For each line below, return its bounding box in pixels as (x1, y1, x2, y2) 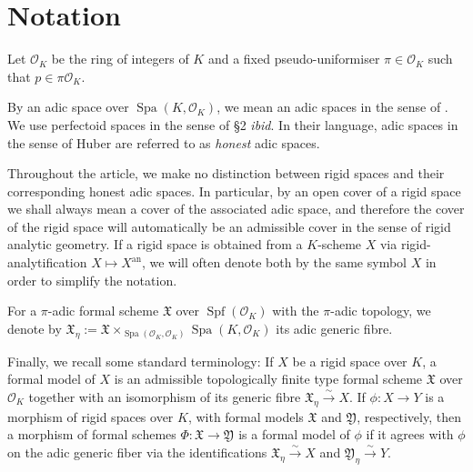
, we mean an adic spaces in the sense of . (216, 97, 448, 116)
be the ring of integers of (51, 49, 189, 68)
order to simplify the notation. (7, 270, 177, 289)
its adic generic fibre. (276, 318, 393, 337)
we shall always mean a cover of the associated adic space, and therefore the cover (7, 199, 465, 218)
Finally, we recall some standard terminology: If (7, 351, 274, 370)
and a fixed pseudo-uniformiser (207, 49, 380, 68)
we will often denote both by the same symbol (149, 253, 407, 272)
